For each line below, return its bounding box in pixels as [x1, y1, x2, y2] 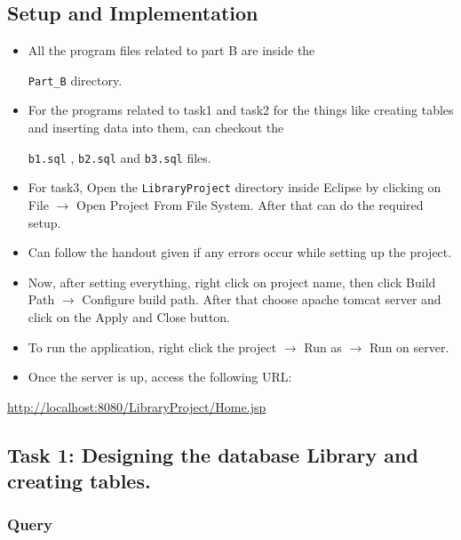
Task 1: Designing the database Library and [7, 440, 418, 468]
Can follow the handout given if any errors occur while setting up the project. [28, 243, 452, 262]
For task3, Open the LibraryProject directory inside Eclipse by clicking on [28, 178, 441, 197]
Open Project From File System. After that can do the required [76, 195, 424, 214]
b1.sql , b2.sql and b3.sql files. [28, 148, 211, 166]
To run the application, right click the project [28, 337, 277, 356]
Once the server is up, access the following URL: [28, 367, 292, 386]
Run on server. [369, 337, 449, 356]
